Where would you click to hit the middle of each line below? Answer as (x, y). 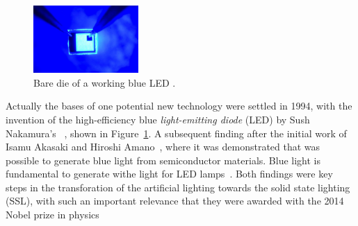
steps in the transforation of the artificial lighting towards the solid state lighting (178, 187)
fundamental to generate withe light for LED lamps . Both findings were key (169, 174)
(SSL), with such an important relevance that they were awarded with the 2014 (175, 201)
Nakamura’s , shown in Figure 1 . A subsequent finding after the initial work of (176, 133)
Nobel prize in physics (52, 215)
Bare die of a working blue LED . (105, 82)
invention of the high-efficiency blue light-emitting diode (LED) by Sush (158, 119)
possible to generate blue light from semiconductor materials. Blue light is (163, 160)
